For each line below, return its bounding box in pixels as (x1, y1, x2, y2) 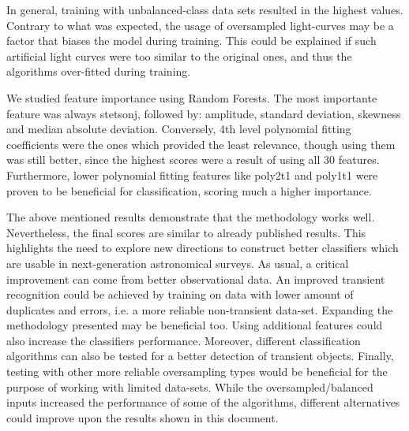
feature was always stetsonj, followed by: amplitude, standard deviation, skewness (6, 105, 401, 121)
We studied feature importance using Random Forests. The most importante (6, 89, 377, 106)
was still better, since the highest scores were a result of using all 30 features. (6, 151, 380, 168)
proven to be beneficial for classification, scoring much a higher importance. (6, 182, 372, 199)
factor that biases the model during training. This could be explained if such (6, 32, 377, 49)
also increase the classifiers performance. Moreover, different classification (6, 332, 361, 348)
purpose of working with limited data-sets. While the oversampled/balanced (6, 378, 373, 395)
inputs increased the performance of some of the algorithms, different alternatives (6, 394, 400, 411)
